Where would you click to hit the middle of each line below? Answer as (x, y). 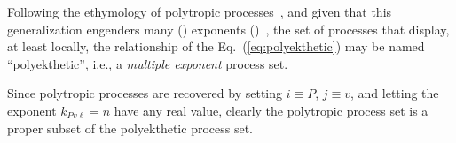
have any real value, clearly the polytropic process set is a (271, 110)
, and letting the (395, 93)
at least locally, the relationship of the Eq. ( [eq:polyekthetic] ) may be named (216, 46)
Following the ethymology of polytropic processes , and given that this (200, 11)
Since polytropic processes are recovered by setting (145, 93)
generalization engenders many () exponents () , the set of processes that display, (228, 29)
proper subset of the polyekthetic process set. (130, 128)
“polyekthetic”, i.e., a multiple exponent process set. (148, 63)
